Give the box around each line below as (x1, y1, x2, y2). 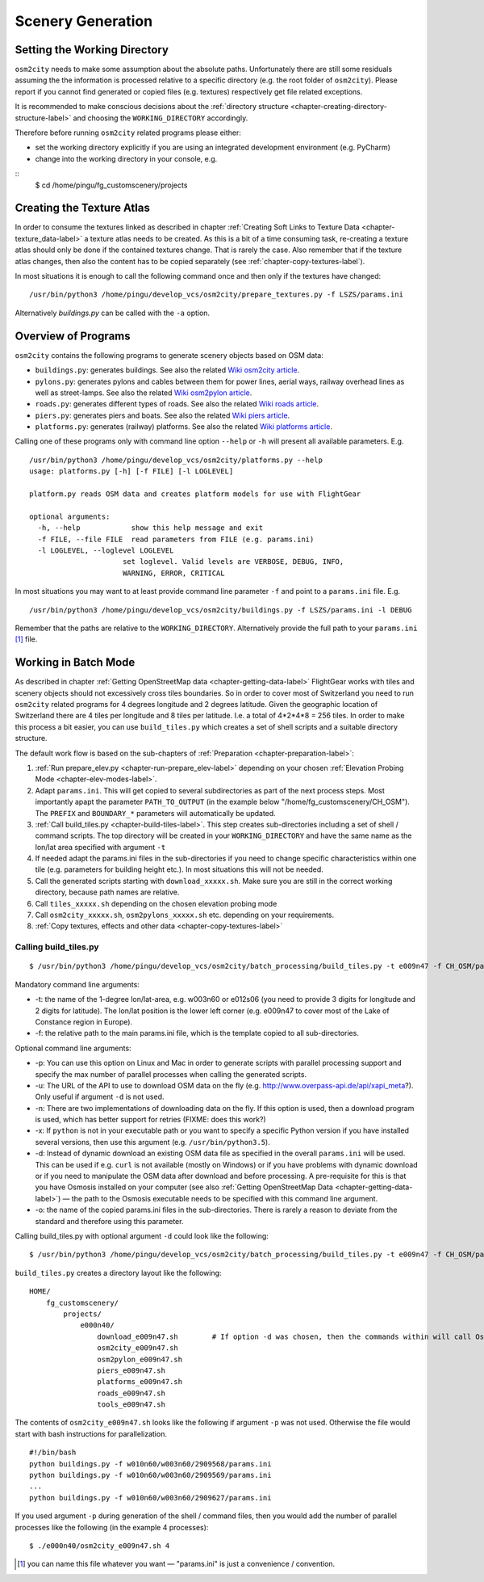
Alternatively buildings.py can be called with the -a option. (15, 308, 210, 318)
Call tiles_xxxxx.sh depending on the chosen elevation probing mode (35, 898, 277, 908)
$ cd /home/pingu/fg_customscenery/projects (35, 180, 188, 190)
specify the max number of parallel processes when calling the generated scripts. (35, 1069, 307, 1079)
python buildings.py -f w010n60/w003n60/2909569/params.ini (29, 1471, 272, 1480)
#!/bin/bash (29, 1448, 77, 1458)
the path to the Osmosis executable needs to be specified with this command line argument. (71, 1193, 378, 1203)
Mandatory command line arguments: (15, 979, 140, 989)
